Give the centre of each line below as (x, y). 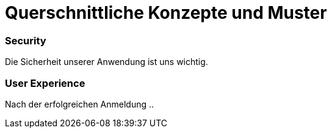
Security (26, 40)
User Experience (45, 83)
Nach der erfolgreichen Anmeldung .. (80, 104)
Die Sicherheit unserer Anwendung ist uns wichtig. (106, 62)
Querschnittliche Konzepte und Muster (166, 13)
